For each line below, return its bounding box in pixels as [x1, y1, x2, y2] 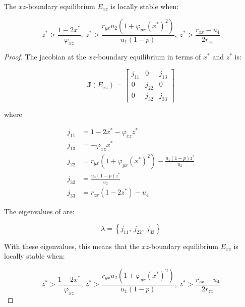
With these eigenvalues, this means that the [4, 240, 140, 251]
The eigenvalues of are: [4, 206, 75, 217]
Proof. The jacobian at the [4, 51, 86, 62]
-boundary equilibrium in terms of [95, 51, 201, 62]
